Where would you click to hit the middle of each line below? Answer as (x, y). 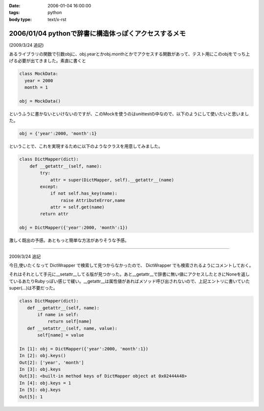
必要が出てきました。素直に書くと (52, 61)
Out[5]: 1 (31, 397)
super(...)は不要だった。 (33, 288)
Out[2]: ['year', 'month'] (52, 362)
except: (49, 186)
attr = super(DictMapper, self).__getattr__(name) (112, 180)
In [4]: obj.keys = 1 (45, 383)
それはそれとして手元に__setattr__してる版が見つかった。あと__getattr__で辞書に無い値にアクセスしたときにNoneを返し (130, 274)
